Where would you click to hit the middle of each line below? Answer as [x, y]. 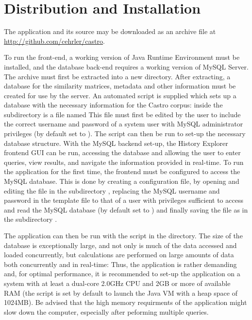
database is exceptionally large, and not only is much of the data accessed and [120, 245]
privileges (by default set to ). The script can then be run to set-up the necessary [125, 133]
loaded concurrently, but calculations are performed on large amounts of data [119, 255]
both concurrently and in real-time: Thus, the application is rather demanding [120, 264]
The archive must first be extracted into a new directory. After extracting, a [117, 76]
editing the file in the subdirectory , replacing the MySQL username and [112, 190]
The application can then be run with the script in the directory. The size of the [123, 235]
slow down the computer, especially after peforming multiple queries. [106, 311]
